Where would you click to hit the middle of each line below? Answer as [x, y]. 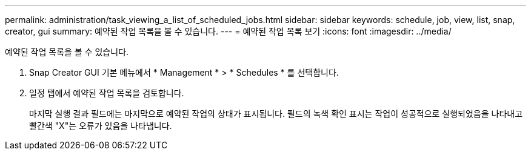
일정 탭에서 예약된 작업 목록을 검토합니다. [107, 93]
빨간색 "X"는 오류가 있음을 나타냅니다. [101, 126]
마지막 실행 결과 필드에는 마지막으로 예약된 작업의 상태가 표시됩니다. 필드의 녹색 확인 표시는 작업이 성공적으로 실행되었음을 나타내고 [276, 114]
